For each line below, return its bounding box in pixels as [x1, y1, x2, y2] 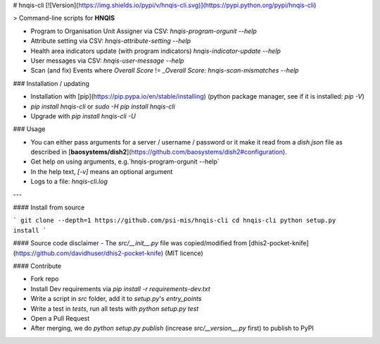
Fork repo [30, 275, 59, 283]
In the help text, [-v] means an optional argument [30, 167, 173, 176]
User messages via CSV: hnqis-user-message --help [30, 56, 184, 65]
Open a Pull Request [30, 314, 90, 322]
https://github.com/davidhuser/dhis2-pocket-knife [15, 249, 162, 257]
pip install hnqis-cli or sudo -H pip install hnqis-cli [30, 102, 175, 111]
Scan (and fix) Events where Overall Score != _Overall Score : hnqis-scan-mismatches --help [30, 66, 299, 75]
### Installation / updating [13, 79, 89, 87]
